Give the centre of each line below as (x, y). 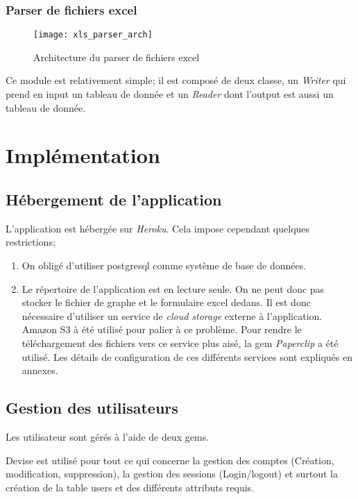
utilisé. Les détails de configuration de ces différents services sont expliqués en (187, 356)
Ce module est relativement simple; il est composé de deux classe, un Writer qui (176, 80)
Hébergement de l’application (114, 200)
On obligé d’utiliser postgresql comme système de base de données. (164, 265)
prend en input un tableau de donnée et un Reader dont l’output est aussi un (170, 94)
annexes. (40, 370)
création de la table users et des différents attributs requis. (130, 487)
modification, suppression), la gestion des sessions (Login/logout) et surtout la (172, 474)
